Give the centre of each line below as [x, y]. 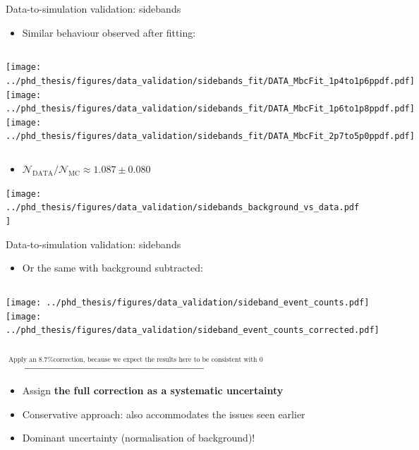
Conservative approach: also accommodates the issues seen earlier [164, 414]
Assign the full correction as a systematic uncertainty [153, 390]
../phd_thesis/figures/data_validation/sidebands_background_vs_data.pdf [183, 208]
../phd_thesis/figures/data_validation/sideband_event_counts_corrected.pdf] [193, 330]
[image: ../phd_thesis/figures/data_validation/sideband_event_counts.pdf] [188, 302]
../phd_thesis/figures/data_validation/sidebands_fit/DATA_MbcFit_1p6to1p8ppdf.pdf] [210, 109]
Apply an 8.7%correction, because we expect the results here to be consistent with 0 [135, 359]
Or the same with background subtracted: [113, 268]
